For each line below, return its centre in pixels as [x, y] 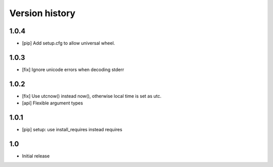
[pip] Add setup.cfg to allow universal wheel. [69, 43]
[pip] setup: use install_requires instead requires [72, 130]
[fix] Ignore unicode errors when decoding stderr [73, 69]
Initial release [36, 156]
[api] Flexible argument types [53, 103]
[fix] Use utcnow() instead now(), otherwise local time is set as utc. [92, 96]
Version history [42, 13]
